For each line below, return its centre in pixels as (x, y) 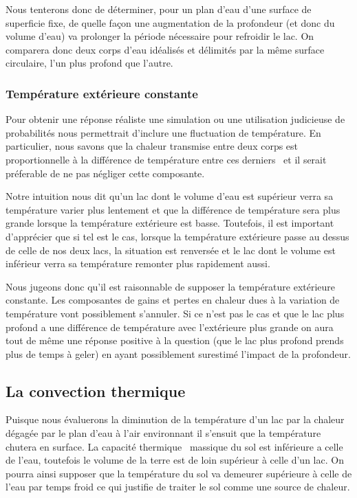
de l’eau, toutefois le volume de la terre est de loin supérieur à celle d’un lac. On (175, 460)
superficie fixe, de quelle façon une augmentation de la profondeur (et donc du (170, 22)
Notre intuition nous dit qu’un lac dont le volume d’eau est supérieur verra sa (170, 196)
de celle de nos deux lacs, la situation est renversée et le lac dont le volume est (171, 250)
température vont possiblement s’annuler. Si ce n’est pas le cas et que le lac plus (175, 313)
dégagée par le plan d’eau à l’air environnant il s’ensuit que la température (163, 433)
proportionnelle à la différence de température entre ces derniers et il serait (166, 159)
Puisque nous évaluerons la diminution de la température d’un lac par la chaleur (175, 419)
